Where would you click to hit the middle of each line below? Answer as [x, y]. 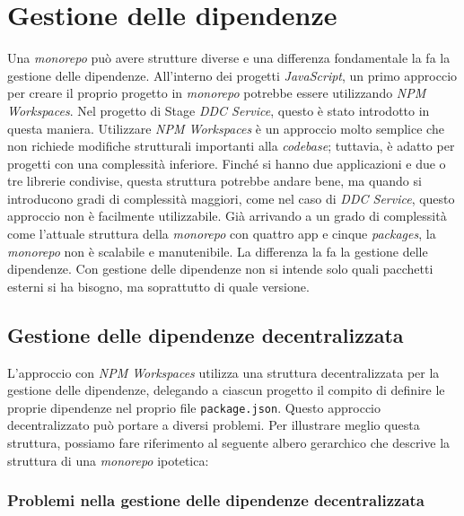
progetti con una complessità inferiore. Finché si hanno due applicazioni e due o [227, 163]
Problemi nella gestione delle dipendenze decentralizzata [216, 500]
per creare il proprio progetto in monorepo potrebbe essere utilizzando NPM [217, 93]
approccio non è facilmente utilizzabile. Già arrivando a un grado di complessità [227, 216]
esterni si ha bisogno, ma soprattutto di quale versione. [158, 286]
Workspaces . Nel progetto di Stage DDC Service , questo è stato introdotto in [219, 110]
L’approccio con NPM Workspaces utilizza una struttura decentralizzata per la [223, 372]
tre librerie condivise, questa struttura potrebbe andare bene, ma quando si [214, 181]
